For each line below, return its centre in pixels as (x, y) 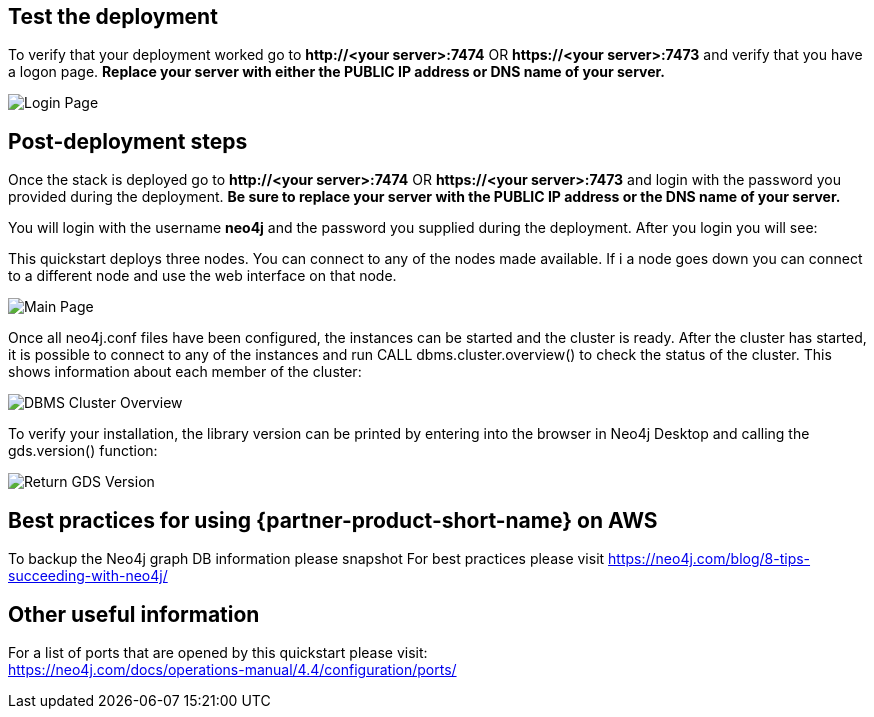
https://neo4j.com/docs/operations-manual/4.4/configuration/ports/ (232, 669)
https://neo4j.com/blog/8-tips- (709, 559)
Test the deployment (113, 16)
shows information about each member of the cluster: (185, 372)
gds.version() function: (83, 451)
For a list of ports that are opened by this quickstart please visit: (218, 652)
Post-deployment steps (128, 141)
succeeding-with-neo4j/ (88, 576)
